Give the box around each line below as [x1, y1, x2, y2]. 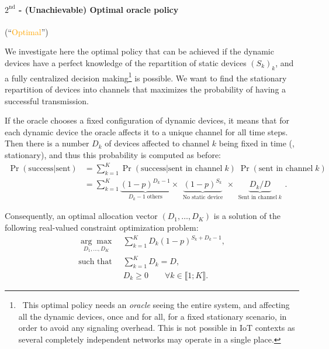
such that [78, 258, 112, 266]
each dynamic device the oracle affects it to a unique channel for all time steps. [5, 125, 288, 138]
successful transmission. [5, 94, 89, 107]
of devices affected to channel [105, 137, 210, 149]
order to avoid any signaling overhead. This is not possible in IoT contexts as [18, 321, 295, 334]
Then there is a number [5, 137, 89, 149]
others [147, 194, 162, 200]
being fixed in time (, [219, 137, 295, 149]
